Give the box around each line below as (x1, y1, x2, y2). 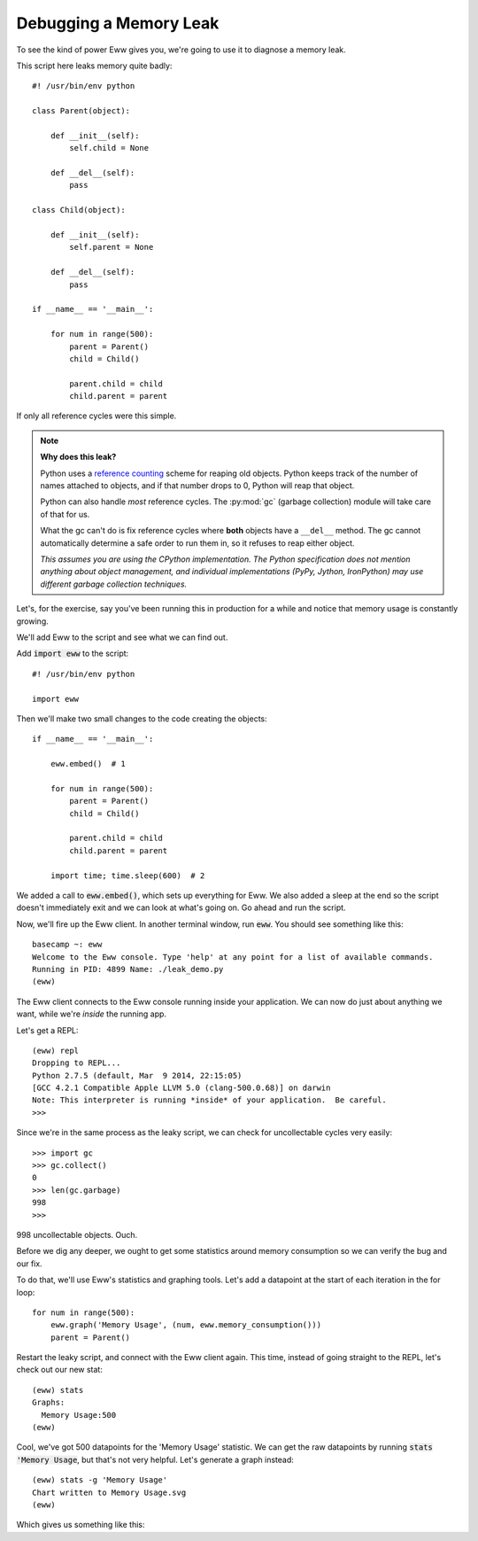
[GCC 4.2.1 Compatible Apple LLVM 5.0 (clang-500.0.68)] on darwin (32, 1083, 331, 1093)
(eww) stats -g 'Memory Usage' (32, 1475, 168, 1485)
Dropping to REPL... (32, 1058, 121, 1068)
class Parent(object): (32, 106, 131, 116)
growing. (16, 616, 49, 627)
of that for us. (40, 509, 90, 519)
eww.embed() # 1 (50, 759, 126, 769)
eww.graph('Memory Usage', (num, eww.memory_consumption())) (50, 1320, 322, 1330)
